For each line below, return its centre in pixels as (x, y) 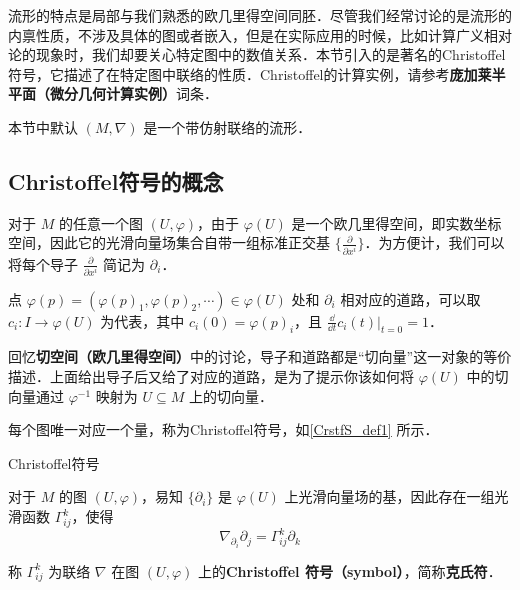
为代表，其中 (142, 320)
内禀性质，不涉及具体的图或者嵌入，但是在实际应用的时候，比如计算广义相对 (260, 34)
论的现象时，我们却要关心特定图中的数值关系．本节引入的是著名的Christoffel (257, 54)
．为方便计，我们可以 (434, 242)
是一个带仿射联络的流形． (227, 126)
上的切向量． (230, 395)
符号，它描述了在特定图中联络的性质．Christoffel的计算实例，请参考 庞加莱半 (257, 73)
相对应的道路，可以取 (410, 298)
